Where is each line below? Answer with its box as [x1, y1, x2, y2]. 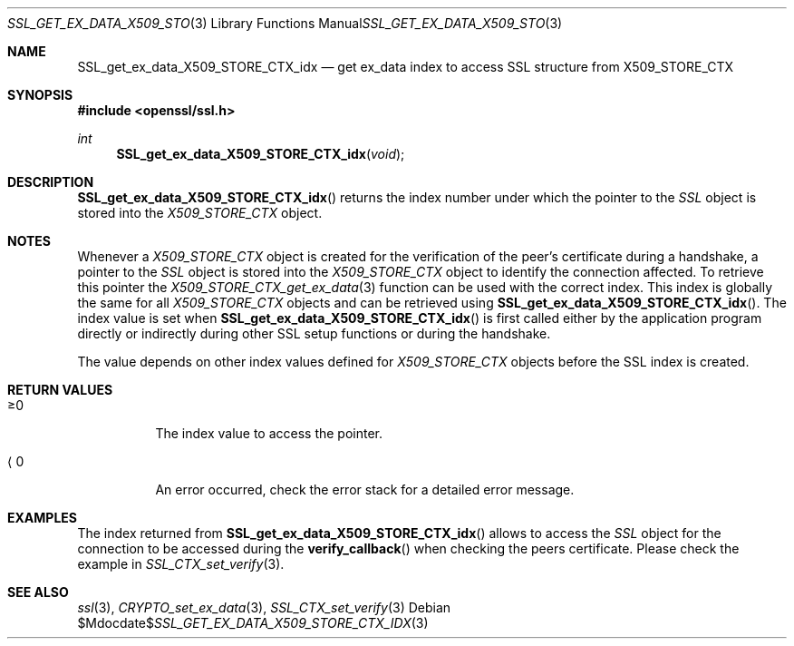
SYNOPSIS [7, 87, 73, 103]
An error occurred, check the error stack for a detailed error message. [155, 482, 575, 497]
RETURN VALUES [7, 382, 113, 397]
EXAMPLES [7, 510, 77, 525]
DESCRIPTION [7, 174, 94, 190]
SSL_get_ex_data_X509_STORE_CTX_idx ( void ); [116, 146, 405, 161]
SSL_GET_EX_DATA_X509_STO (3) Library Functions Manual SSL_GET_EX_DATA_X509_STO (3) [7, 15, 563, 31]
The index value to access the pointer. [155, 426, 383, 441]
